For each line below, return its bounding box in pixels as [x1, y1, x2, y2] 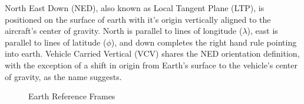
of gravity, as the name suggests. [5, 70, 122, 82]
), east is [247, 25, 278, 37]
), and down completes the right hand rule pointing [111, 36, 297, 48]
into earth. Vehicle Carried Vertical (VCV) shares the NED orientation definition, [5, 47, 300, 60]
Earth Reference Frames [28, 90, 115, 102]
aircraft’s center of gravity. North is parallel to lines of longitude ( [5, 25, 243, 37]
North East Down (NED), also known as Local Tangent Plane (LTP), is [5, 2, 265, 13]
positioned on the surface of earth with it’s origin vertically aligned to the [5, 13, 271, 25]
